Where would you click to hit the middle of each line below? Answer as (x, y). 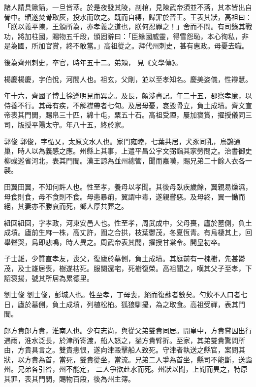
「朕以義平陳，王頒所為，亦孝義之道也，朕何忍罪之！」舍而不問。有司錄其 (125, 26)
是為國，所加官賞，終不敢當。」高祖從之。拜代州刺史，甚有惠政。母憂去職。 (126, 46)
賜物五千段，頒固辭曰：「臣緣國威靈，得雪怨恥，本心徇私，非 (150, 36)
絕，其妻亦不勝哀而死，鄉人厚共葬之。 (66, 206)
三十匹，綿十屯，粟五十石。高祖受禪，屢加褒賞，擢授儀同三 (155, 115)
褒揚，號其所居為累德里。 (52, 278)
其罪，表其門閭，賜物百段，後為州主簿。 (69, 379)
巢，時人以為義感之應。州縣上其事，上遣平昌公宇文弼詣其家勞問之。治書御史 (128, 151)
